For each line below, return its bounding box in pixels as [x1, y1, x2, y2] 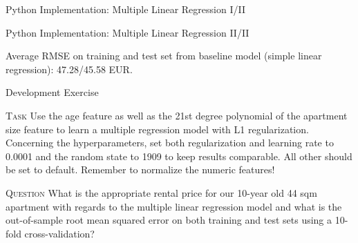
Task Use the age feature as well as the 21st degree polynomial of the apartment [6, 108, 348, 122]
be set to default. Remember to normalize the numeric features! [6, 162, 275, 177]
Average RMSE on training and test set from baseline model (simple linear [6, 48, 322, 63]
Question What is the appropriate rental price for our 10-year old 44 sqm [6, 185, 317, 200]
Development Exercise [6, 85, 99, 99]
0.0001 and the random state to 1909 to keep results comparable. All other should [6, 148, 352, 163]
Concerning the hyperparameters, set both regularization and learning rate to [6, 135, 334, 150]
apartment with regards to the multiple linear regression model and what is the [6, 199, 342, 213]
